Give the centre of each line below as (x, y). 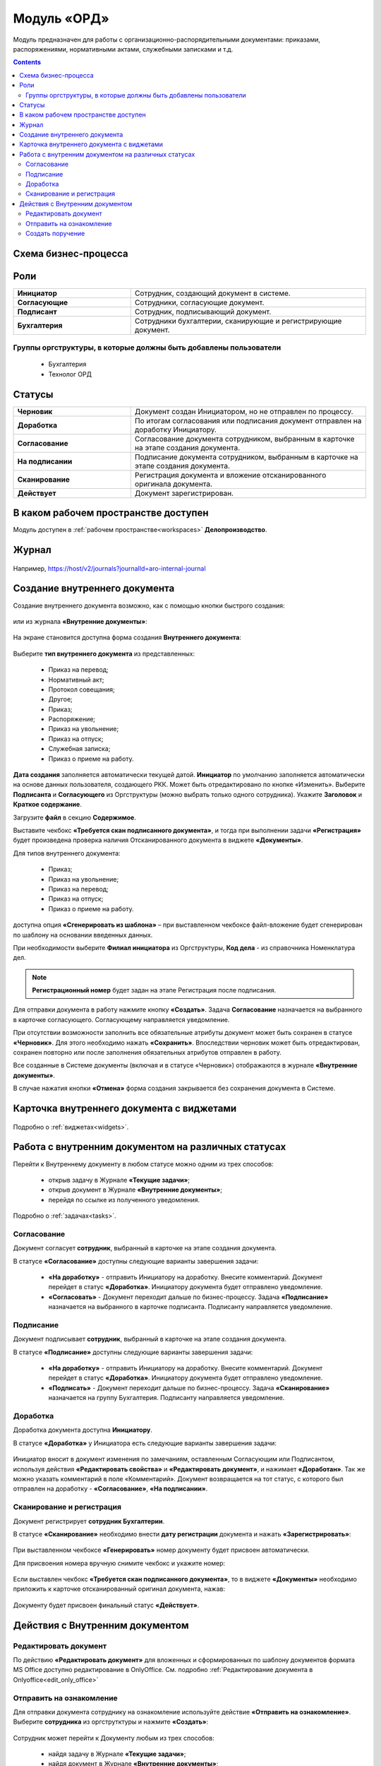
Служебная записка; (79, 749)
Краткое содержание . (48, 805)
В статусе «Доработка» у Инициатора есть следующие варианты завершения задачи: (145, 1443)
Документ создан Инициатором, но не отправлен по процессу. (244, 411)
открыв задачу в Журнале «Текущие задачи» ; (119, 1180)
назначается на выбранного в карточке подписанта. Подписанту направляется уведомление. (190, 1307)
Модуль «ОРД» (61, 18)
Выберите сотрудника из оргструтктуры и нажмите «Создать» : (111, 1722)
